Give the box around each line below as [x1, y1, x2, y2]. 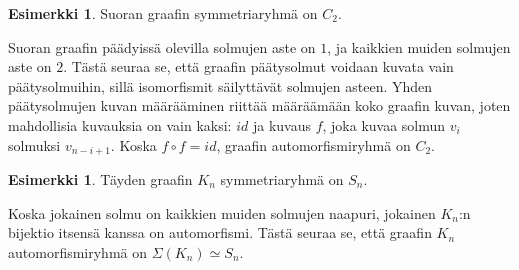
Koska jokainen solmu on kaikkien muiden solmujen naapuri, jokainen [8, 202, 436, 223]
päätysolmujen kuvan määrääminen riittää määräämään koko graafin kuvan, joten [8, 95, 511, 116]
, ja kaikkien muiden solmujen [327, 36, 511, 57]
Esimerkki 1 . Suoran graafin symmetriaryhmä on [8, 3, 318, 23]
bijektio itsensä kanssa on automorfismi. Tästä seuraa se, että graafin [8, 222, 432, 243]
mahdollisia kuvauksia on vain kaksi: [8, 114, 232, 135]
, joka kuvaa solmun [322, 114, 446, 135]
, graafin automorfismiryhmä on [216, 134, 411, 155]
